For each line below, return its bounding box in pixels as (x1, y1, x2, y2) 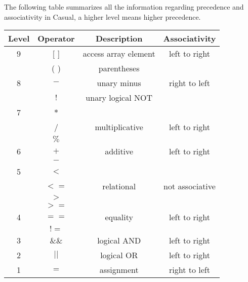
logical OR (100, 249, 138, 261)
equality (105, 211, 133, 223)
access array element (82, 48, 155, 60)
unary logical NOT (86, 92, 152, 104)
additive (105, 145, 134, 157)
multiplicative (95, 121, 143, 133)
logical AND (97, 234, 141, 247)
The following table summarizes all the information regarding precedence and (4, 2, 244, 12)
